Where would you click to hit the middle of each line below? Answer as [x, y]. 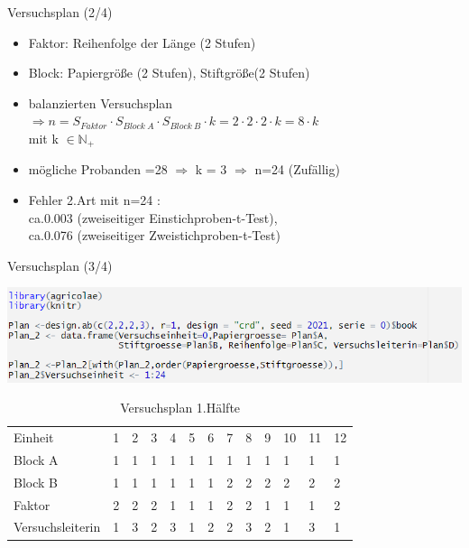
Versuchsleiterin [57, 527]
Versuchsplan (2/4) [60, 12]
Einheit [34, 437]
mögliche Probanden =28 [98, 169]
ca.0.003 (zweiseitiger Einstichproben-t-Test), [153, 217]
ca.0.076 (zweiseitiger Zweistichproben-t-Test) [154, 235]
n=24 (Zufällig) [297, 169]
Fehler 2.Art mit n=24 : [94, 200]
